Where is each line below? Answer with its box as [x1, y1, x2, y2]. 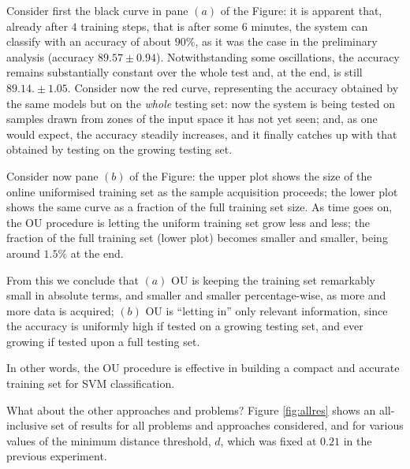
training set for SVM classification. [6, 375, 175, 392]
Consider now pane [6, 167, 99, 184]
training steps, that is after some [80, 17, 239, 34]
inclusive [6, 417, 48, 434]
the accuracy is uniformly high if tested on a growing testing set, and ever [6, 318, 363, 334]
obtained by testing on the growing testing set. [6, 141, 233, 158]
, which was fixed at [220, 432, 317, 449]
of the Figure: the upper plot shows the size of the [129, 167, 372, 184]
